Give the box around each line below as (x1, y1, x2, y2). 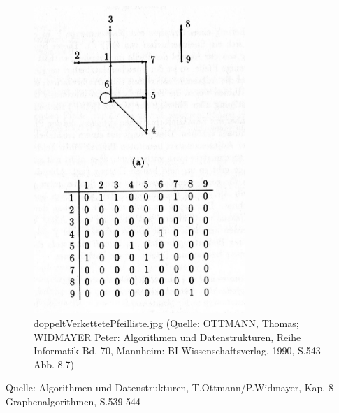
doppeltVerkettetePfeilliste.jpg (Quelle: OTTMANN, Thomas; (34, 316, 299, 330)
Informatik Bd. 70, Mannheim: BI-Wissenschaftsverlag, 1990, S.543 (34, 343, 321, 358)
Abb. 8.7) (34, 356, 74, 371)
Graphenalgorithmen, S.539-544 (6, 393, 141, 408)
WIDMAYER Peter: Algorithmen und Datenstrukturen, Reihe (34, 329, 301, 344)
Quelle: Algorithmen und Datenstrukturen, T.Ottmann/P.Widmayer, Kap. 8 (6, 380, 333, 395)
